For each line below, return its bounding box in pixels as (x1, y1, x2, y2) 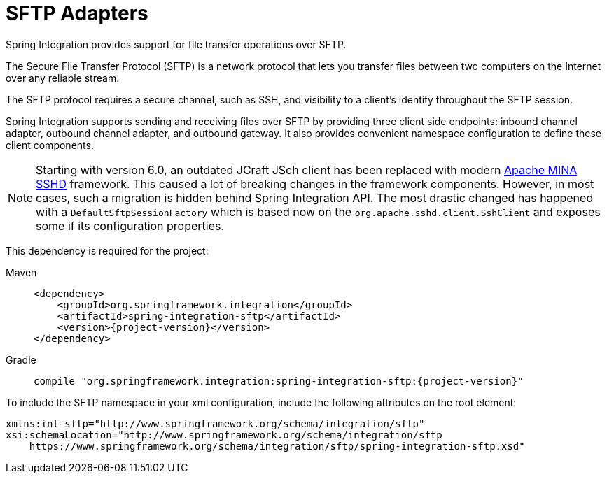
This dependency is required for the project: (6, 244, 209, 257)
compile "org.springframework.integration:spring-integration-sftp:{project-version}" (34, 375, 524, 387)
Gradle (6, 353, 36, 366)
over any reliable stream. (6, 71, 120, 84)
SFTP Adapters (6, 1, 148, 25)
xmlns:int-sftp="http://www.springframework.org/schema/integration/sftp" (6, 417, 425, 429)
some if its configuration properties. (36, 218, 225, 233)
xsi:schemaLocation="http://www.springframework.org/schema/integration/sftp (6, 429, 442, 441)
